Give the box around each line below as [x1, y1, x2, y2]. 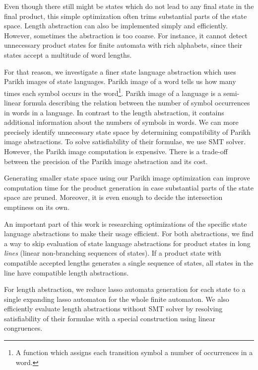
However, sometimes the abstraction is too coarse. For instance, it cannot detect [4, 30, 248, 40]
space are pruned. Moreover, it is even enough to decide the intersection [4, 192, 223, 202]
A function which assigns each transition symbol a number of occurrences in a [15, 347, 253, 358]
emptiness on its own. [4, 201, 70, 212]
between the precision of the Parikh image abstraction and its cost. [4, 156, 208, 166]
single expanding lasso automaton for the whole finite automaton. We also [4, 293, 229, 304]
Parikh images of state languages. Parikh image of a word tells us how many [4, 76, 236, 87]
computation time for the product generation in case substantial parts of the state [4, 182, 254, 192]
